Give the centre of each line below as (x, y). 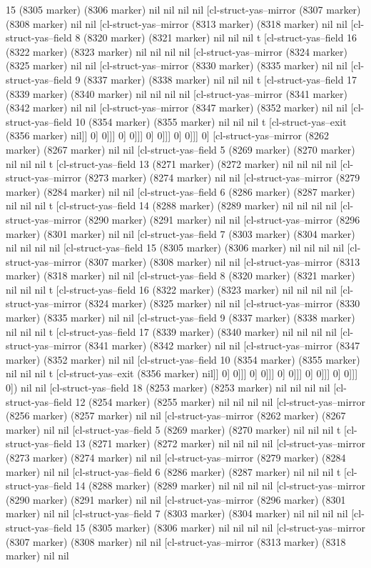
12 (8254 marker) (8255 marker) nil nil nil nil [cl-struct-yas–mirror (220, 401)
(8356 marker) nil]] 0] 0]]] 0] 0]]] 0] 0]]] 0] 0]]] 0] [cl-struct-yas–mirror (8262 (168, 135)
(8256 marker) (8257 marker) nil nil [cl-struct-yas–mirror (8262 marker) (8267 (176, 415)
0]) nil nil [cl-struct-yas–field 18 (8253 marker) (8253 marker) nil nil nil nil (168, 388)
